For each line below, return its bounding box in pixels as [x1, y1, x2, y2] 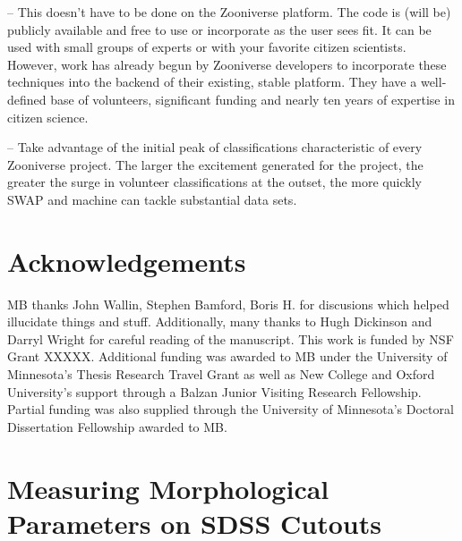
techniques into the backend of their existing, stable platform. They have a [7, 72, 417, 91]
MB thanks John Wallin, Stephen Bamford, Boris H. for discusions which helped [7, 294, 449, 313]
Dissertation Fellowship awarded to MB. [7, 417, 227, 435]
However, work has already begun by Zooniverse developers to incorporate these [7, 55, 447, 73]
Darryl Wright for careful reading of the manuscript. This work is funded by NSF [7, 329, 454, 348]
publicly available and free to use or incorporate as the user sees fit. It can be [7, 20, 432, 38]
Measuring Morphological [7, 469, 329, 506]
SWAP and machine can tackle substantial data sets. [7, 190, 297, 208]
